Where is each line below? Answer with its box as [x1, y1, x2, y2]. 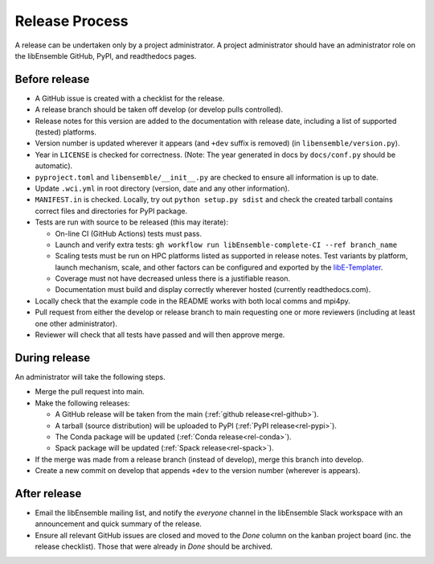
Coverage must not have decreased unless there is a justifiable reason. [55, 274, 291, 283]
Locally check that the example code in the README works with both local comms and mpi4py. [35, 296, 351, 306]
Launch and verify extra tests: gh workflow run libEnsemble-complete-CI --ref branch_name [55, 240, 398, 249]
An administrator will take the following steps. [14, 372, 166, 381]
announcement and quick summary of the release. [35, 519, 203, 529]
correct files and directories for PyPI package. [35, 206, 188, 216]
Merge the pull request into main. [35, 387, 145, 397]
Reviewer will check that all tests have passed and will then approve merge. [35, 330, 285, 340]
